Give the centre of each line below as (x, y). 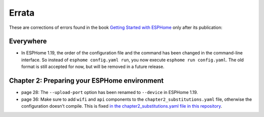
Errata (22, 13)
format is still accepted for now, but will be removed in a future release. (93, 67)
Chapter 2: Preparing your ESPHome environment (86, 81)
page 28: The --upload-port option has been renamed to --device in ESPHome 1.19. (110, 93)
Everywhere (28, 41)
